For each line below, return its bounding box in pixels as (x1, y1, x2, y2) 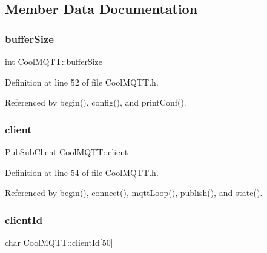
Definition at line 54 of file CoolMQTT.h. (5, 166, 159, 178)
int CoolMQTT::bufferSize (5, 55, 103, 67)
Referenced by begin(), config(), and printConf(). (5, 96, 186, 109)
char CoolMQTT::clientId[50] (5, 236, 113, 248)
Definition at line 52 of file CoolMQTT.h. (5, 75, 159, 88)
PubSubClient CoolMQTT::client (5, 146, 128, 158)
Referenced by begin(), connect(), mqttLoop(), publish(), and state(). (5, 186, 263, 199)
